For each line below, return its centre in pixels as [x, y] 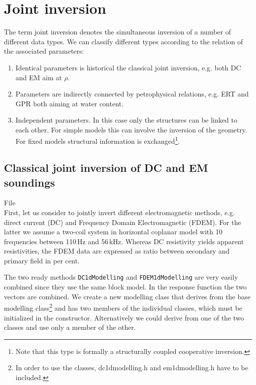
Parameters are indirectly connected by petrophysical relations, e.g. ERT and [132, 94]
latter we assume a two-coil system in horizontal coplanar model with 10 [113, 232]
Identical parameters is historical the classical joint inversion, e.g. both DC [128, 67]
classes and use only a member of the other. [70, 327]
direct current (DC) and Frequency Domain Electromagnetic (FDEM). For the [123, 222]
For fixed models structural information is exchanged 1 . [98, 140]
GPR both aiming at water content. [69, 103]
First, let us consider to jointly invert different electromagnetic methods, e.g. [119, 212]
